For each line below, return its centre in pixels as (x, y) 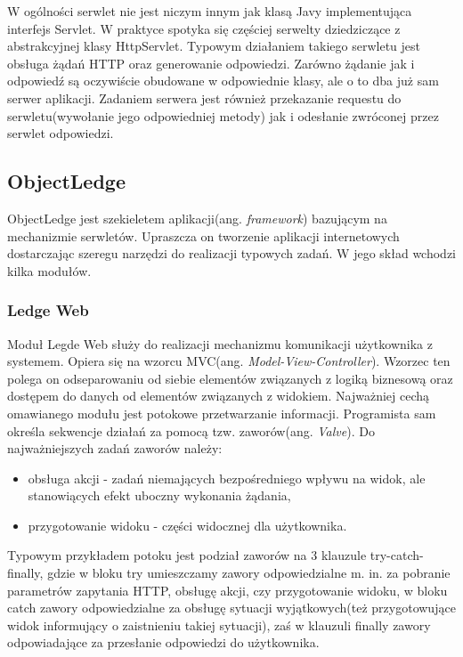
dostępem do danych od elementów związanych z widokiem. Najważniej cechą (219, 396)
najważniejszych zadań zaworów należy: (115, 448)
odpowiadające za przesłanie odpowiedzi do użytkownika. (163, 642)
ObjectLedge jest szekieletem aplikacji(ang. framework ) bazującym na (197, 218)
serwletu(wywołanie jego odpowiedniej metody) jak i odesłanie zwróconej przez (223, 115)
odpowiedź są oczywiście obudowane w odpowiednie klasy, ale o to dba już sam (223, 81)
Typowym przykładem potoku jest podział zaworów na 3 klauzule (187, 555)
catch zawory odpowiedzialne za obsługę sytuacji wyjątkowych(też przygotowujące (231, 608)
